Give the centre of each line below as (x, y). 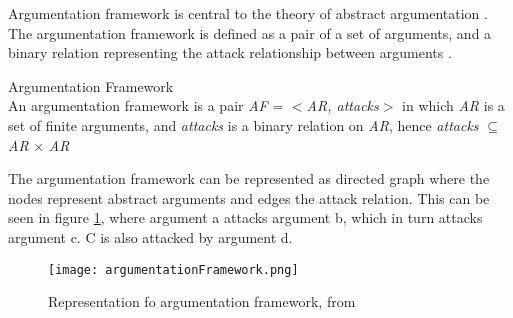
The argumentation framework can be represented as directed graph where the (249, 178)
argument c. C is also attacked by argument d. (150, 236)
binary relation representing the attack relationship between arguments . (230, 52)
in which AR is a (453, 105)
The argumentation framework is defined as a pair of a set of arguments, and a (250, 32)
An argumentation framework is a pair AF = (146, 105)
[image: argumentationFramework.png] (173, 269)
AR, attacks (342, 105)
